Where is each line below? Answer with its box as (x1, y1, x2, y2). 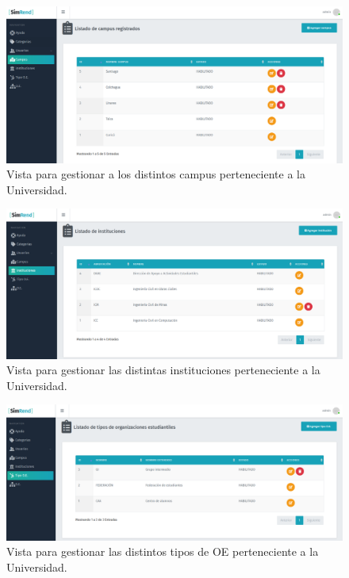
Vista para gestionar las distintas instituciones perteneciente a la (6, 362, 320, 378)
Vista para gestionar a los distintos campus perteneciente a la (6, 166, 305, 182)
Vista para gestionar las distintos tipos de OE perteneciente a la (6, 543, 319, 560)
